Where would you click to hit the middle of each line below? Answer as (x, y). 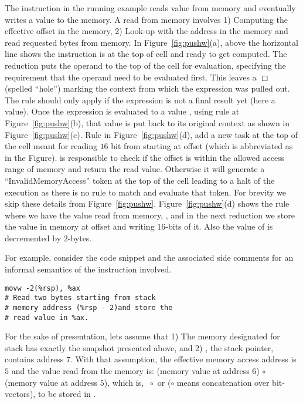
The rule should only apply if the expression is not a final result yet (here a (140, 100)
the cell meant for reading (51, 146)
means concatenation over (223, 382)
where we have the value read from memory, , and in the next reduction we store (150, 215)
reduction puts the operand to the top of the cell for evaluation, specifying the (145, 65)
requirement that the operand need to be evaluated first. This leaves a (131, 77)
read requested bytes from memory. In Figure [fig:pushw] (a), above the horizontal (151, 42)
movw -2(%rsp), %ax (42, 288)
